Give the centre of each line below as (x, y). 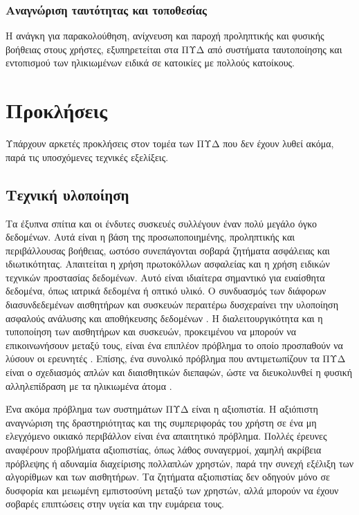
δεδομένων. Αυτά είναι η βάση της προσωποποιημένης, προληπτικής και (150, 237)
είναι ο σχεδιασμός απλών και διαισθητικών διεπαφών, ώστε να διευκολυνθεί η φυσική (179, 372)
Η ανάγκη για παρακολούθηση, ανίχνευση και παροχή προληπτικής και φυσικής (165, 36)
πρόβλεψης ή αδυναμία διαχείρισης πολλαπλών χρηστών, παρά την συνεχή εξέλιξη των (180, 463)
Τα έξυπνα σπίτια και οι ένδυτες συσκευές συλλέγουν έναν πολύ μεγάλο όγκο (161, 223)
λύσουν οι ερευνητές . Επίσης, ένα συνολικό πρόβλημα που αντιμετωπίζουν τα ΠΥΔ (176, 358)
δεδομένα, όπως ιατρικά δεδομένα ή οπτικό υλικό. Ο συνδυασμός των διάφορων (166, 291)
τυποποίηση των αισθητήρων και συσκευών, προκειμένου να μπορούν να (151, 331)
